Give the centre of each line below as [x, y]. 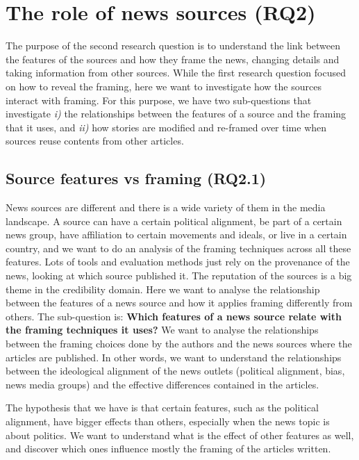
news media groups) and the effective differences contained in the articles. [162, 384]
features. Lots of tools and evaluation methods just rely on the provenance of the [178, 262]
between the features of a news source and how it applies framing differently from [179, 303]
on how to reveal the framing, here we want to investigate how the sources [164, 86]
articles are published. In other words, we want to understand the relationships [174, 357]
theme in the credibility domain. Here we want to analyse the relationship [163, 289]
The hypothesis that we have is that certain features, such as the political [162, 408]
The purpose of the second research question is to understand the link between [173, 46]
